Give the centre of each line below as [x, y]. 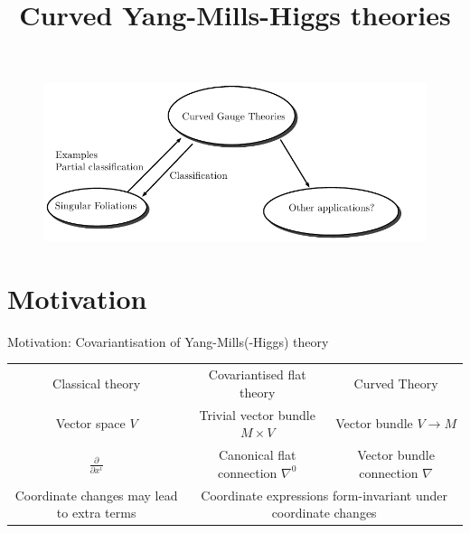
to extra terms [96, 513]
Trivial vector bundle [257, 414]
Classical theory [97, 383]
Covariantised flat [257, 374]
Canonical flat [257, 455]
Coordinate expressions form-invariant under [324, 495]
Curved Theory [396, 383]
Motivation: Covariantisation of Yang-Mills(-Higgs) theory [168, 341]
